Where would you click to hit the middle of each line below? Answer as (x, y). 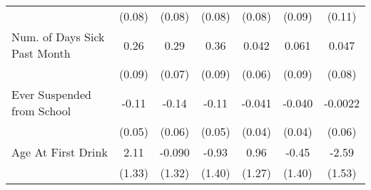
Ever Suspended (51, 94)
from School (41, 111)
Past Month (41, 53)
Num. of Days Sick (58, 37)
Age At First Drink (60, 152)
